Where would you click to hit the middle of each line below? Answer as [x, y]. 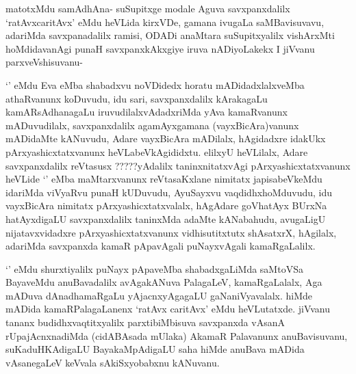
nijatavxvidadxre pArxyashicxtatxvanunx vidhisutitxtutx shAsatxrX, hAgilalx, [171, 232]
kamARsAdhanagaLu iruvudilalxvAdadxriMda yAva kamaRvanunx [147, 112]
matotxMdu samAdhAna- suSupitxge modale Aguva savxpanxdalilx [148, 8]
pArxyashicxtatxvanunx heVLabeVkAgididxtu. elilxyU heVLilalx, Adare [157, 151]
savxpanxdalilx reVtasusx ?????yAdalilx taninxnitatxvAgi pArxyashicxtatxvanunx [178, 165]
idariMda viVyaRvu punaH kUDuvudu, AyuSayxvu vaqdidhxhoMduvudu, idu [169, 192]
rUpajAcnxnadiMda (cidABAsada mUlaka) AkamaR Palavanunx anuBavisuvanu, [177, 335]
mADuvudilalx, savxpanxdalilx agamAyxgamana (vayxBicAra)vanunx [152, 125]
